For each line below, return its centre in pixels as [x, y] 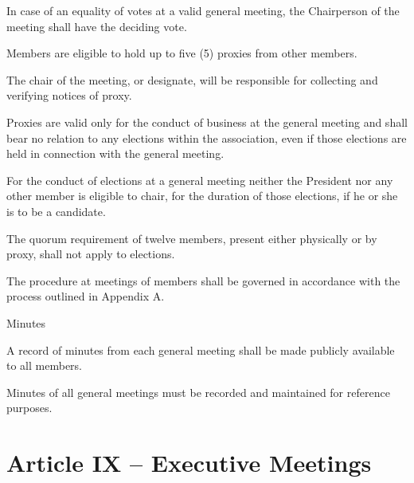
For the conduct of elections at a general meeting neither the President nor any [200, 180]
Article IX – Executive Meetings [189, 463]
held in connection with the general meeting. [115, 153]
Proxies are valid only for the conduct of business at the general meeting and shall [207, 122]
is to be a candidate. [56, 211]
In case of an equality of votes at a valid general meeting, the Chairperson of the [203, 10]
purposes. [29, 408]
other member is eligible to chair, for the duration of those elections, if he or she [202, 196]
